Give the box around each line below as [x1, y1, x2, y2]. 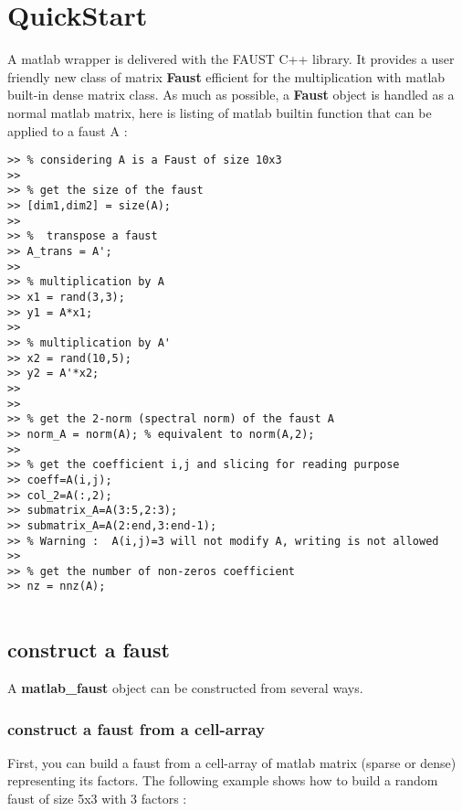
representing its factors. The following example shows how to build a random [7, 771, 438, 790]
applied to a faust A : [7, 121, 128, 140]
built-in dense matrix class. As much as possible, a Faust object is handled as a [7, 85, 455, 104]
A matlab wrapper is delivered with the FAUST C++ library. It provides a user [7, 49, 455, 69]
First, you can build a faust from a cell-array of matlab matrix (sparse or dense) [7, 752, 457, 772]
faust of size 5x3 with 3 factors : [7, 788, 187, 807]
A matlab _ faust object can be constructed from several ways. [7, 678, 363, 697]
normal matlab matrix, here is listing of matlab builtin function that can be [7, 102, 432, 122]
